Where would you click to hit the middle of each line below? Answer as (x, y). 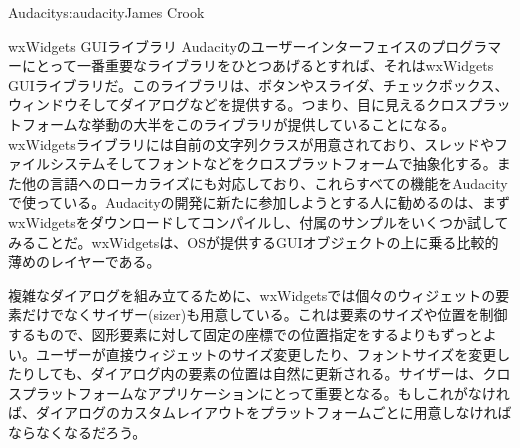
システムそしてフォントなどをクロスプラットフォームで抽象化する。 (273, 163)
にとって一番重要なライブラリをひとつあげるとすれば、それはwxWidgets (257, 65)
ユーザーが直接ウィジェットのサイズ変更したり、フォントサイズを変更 (266, 353)
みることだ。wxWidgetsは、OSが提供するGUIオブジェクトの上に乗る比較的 (253, 241)
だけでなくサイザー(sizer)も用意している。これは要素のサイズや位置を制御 (264, 314)
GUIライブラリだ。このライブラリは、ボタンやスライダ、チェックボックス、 (258, 84)
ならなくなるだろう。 (77, 431)
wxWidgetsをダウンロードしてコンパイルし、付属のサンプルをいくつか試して (258, 221)
